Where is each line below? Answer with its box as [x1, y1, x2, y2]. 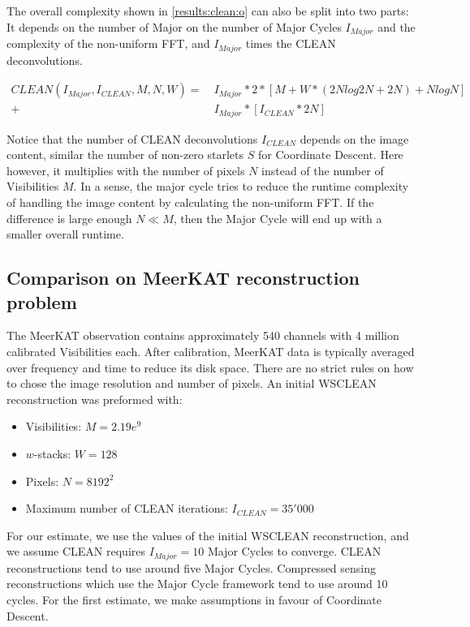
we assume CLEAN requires [6, 543, 145, 560]
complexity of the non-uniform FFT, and [6, 35, 210, 52]
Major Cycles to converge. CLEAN [207, 543, 382, 560]
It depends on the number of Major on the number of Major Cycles [6, 18, 342, 35]
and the [377, 18, 416, 35]
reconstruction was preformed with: [6, 390, 183, 407]
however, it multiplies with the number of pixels [6, 161, 245, 178]
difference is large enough [6, 209, 132, 226]
